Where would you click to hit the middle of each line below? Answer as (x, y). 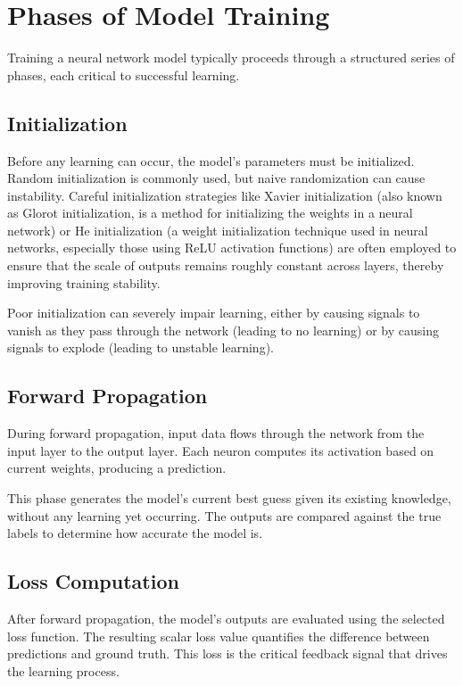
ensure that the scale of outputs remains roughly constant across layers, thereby (226, 265)
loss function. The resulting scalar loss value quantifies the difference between (219, 636)
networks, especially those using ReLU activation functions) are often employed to (232, 248)
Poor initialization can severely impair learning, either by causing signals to (214, 313)
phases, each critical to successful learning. (124, 74)
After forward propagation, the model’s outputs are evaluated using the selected (226, 619)
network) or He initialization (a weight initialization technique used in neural (218, 230)
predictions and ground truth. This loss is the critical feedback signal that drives (227, 653)
